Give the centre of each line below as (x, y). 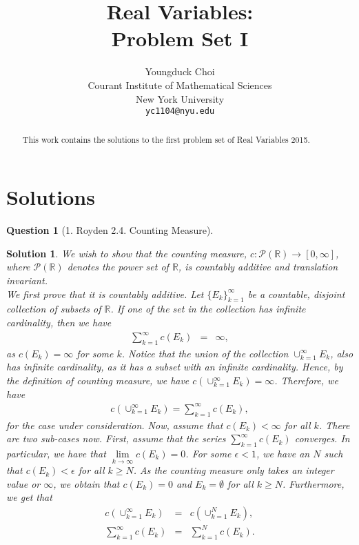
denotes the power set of (118, 267)
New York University (180, 98)
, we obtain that (86, 483)
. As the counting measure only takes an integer (234, 470)
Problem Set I (180, 38)
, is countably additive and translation (258, 267)
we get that (29, 497)
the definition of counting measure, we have (98, 380)
